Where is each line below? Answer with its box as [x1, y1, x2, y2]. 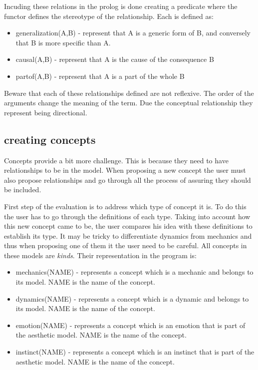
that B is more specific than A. [15, 37, 111, 47]
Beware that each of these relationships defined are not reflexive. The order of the [4, 87, 254, 98]
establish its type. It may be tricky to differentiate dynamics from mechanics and [4, 230, 252, 241]
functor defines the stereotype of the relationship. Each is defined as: [4, 10, 214, 21]
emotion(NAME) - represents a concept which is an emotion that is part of [15, 320, 246, 330]
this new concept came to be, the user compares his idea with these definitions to [4, 221, 253, 231]
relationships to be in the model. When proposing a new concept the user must [4, 165, 246, 175]
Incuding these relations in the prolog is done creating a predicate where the [4, 1, 238, 11]
